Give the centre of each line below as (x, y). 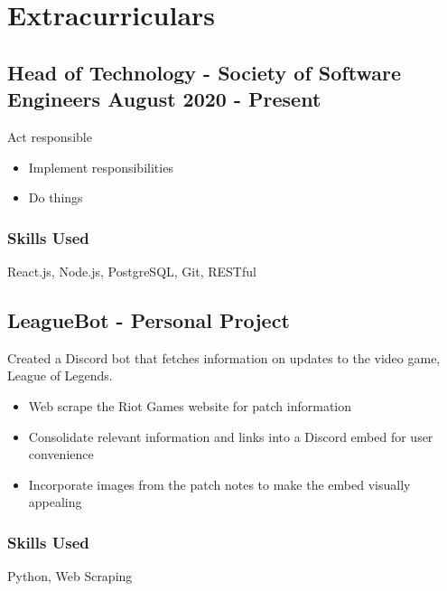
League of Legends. (60, 375)
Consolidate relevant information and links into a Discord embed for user (231, 436)
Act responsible (50, 136)
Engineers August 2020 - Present (164, 99)
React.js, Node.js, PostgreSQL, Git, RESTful (132, 271)
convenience (61, 454)
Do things (56, 197)
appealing (55, 502)
